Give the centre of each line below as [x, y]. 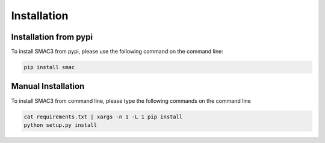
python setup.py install [60, 125]
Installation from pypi [52, 37]
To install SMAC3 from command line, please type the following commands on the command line [131, 101]
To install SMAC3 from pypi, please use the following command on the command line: [117, 52]
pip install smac [49, 67]
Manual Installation [48, 86]
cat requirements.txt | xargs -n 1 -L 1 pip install [103, 117]
